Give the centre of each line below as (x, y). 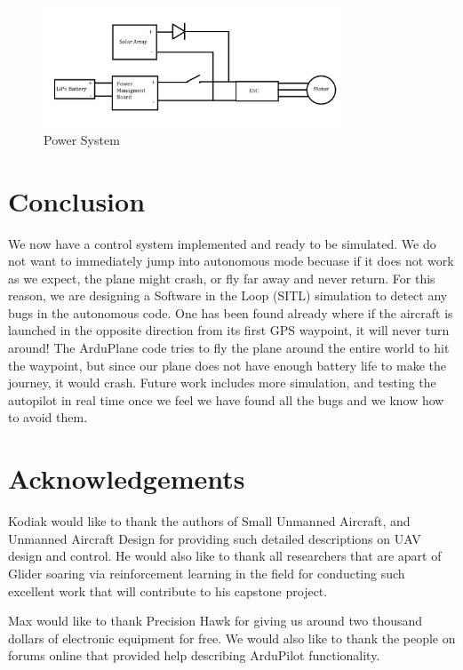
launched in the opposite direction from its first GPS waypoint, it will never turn (229, 330)
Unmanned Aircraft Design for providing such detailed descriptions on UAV (215, 538)
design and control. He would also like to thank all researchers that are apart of (225, 556)
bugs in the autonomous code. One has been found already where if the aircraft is (231, 312)
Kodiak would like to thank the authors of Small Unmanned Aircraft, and (209, 521)
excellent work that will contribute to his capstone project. (168, 590)
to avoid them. (48, 417)
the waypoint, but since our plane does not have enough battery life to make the (227, 365)
